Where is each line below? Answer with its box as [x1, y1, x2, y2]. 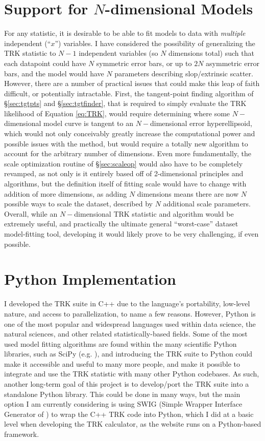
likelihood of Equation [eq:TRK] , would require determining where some [4, 108, 230, 118]
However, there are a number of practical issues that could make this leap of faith [4, 78, 260, 89]
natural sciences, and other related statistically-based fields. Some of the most [4, 328, 248, 339]
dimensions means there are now [137, 188, 239, 199]
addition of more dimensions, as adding [4, 188, 127, 199]
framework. [4, 429, 39, 439]
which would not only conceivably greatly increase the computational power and [4, 128, 255, 139]
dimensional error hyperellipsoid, [150, 118, 252, 129]
